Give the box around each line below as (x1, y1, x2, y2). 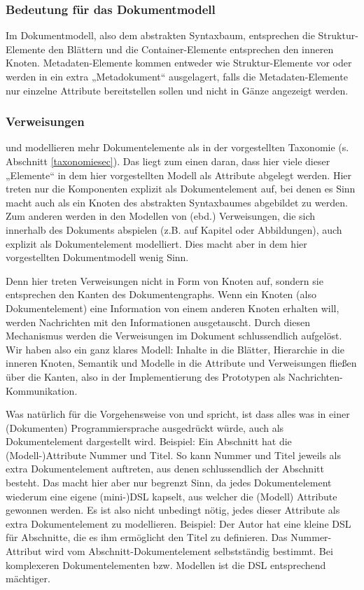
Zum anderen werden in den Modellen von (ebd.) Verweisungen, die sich (6, 209, 316, 223)
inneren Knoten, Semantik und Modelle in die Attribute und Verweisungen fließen (6, 356, 357, 370)
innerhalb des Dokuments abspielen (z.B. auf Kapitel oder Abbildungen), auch (6, 222, 342, 237)
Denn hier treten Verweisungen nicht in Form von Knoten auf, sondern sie (6, 273, 323, 288)
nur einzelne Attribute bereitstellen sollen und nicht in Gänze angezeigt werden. (6, 83, 349, 97)
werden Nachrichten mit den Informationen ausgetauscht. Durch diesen (6, 314, 310, 329)
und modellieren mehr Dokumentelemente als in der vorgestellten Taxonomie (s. (6, 140, 349, 155)
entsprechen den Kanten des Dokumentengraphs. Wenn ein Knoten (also (6, 287, 316, 302)
